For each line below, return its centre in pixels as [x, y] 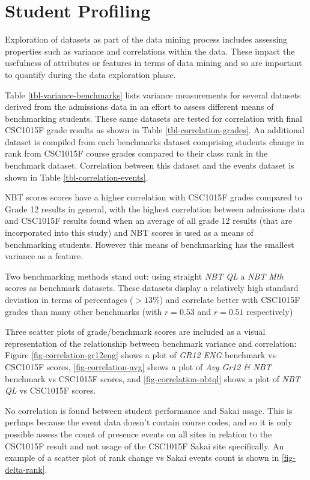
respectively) [270, 311]
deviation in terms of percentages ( [69, 299]
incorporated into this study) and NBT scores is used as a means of [129, 232]
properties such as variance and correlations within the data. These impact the [150, 51]
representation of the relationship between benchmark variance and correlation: [151, 343]
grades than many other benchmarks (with [84, 311]
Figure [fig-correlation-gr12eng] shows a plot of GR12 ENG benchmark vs [140, 355]
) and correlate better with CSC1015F [230, 299]
